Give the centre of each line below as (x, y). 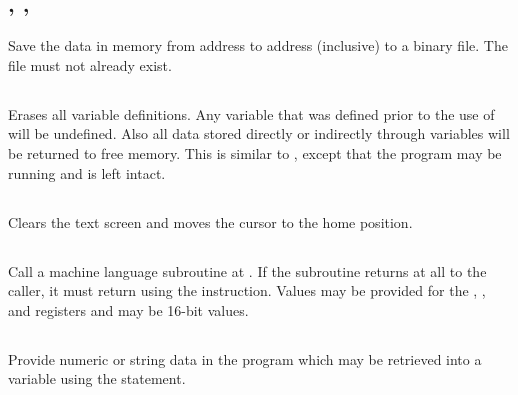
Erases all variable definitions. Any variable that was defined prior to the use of (251, 113)
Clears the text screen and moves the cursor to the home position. (210, 221)
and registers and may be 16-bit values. (128, 309)
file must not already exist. (90, 64)
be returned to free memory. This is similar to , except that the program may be (255, 152)
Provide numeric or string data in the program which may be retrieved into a (245, 358)
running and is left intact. (87, 172)
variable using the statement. (97, 378)
